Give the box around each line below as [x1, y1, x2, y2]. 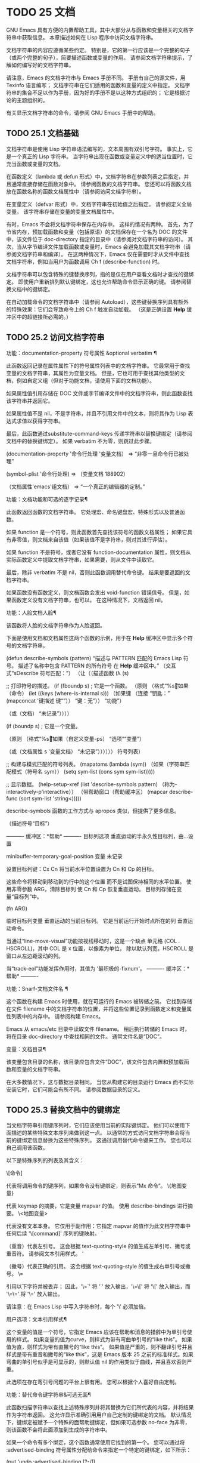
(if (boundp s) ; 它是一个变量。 [6, 722, 81, 729]
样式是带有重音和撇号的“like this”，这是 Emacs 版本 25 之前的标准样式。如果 [6, 1351, 193, 1358]
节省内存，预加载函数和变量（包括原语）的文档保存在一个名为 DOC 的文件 [6, 228, 187, 235]
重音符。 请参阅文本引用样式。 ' [6, 1250, 85, 1257]
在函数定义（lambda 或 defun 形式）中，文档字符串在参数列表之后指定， [6, 173, 184, 180]
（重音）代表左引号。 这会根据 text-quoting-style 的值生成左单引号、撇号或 [6, 1243, 191, 1250]
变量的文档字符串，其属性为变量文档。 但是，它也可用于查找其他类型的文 [6, 369, 185, 377]
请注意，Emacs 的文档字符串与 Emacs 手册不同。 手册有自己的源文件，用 [6, 74, 186, 81]
